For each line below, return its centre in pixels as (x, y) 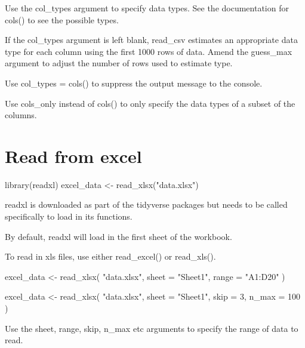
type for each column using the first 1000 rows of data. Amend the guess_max (149, 51)
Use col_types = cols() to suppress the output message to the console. (134, 83)
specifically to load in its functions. (69, 216)
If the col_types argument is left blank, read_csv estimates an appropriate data (151, 40)
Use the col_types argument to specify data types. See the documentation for (147, 8)
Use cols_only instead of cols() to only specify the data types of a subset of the (150, 103)
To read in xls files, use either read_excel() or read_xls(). (110, 256)
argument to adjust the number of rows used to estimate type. (119, 63)
